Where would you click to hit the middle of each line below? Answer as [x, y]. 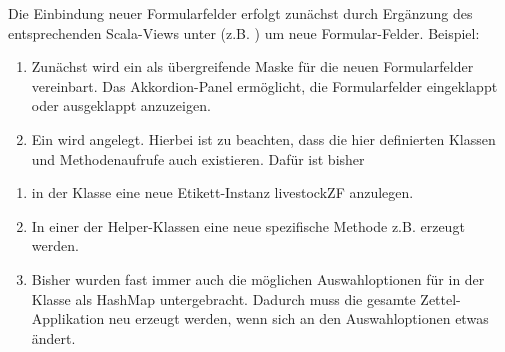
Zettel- [440, 298]
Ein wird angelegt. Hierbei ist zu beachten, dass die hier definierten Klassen [263, 138]
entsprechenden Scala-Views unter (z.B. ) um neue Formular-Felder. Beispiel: [244, 32]
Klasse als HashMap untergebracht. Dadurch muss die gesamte [223, 298]
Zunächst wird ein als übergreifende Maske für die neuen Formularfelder [252, 66]
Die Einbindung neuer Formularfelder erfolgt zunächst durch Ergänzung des [240, 13]
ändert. [53, 337]
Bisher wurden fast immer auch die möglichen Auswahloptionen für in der [258, 278]
